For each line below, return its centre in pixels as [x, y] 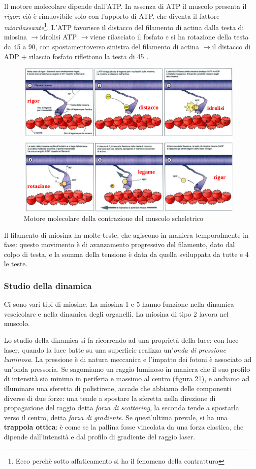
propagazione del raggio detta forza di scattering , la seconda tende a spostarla [122, 408]
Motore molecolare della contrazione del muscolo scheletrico [114, 218]
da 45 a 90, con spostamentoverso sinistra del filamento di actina [102, 47]
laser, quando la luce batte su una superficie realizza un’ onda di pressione [115, 349]
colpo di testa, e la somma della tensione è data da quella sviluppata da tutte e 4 [126, 254]
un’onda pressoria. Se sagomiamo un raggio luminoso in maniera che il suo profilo [127, 369]
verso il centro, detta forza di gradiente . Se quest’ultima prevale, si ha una [116, 417]
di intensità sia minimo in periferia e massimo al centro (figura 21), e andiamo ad [127, 379]
